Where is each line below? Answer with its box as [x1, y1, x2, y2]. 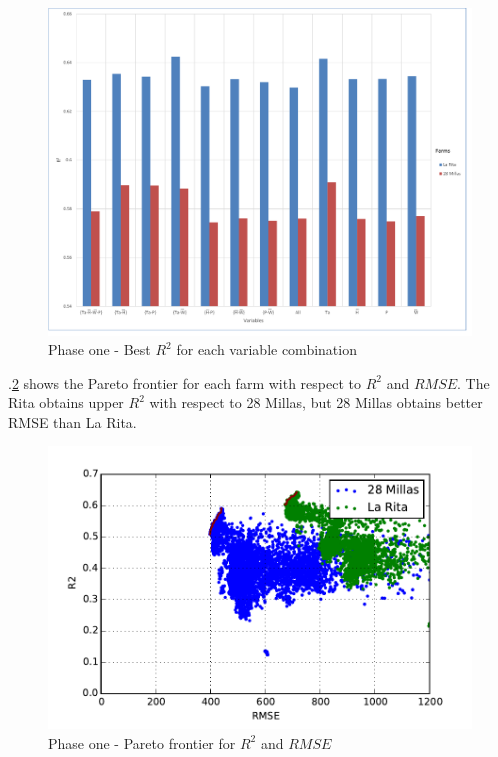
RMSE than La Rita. [8, 411, 137, 432]
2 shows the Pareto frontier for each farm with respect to [11, 372, 361, 393]
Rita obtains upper [8, 392, 124, 413]
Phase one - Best [48, 339, 151, 360]
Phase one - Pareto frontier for [48, 732, 236, 753]
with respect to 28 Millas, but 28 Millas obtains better [149, 392, 483, 413]
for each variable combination [176, 339, 357, 360]
